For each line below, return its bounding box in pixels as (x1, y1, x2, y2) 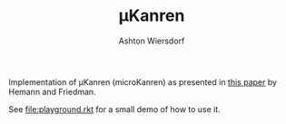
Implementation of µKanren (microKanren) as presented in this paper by (8, 76, 278, 87)
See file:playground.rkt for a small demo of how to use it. (8, 103, 222, 114)
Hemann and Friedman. (8, 86, 96, 97)
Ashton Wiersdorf (118, 35, 185, 46)
